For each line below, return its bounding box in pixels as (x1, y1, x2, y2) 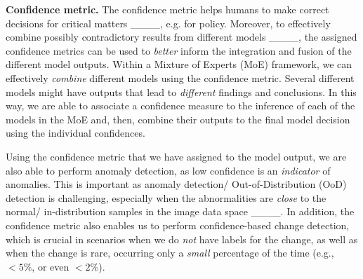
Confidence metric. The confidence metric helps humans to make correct (6, 2, 329, 16)
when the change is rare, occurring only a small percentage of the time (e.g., (6, 245, 334, 260)
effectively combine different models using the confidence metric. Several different (6, 70, 355, 85)
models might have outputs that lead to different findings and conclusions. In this (6, 84, 357, 99)
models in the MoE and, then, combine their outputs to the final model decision (6, 111, 350, 126)
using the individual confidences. (6, 125, 145, 140)
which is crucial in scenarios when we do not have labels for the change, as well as (6, 231, 358, 246)
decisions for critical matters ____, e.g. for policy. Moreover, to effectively (6, 15, 331, 30)
